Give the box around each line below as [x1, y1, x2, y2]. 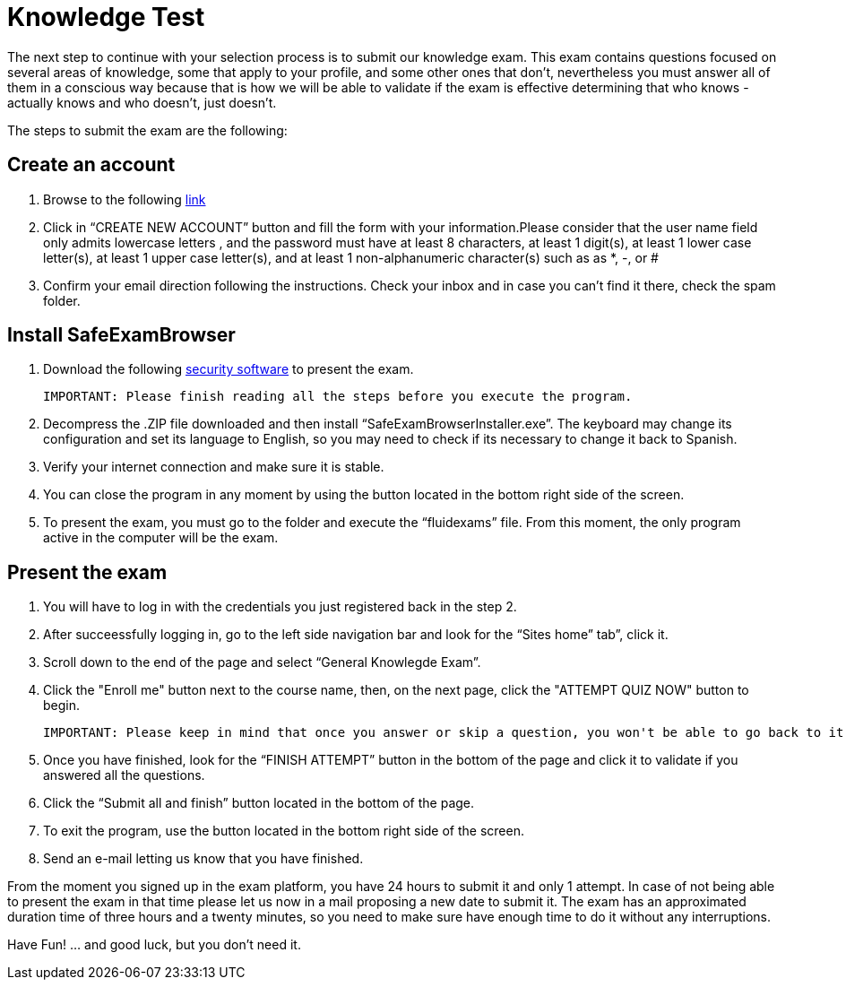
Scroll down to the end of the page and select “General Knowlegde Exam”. [43, 654, 481, 671]
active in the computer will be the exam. [43, 530, 279, 546]
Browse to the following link [43, 191, 206, 207]
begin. [43, 697, 81, 714]
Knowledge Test [7, 2, 205, 32]
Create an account [7, 153, 176, 177]
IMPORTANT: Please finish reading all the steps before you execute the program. [43, 389, 633, 404]
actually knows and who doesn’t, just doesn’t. [7, 94, 277, 110]
